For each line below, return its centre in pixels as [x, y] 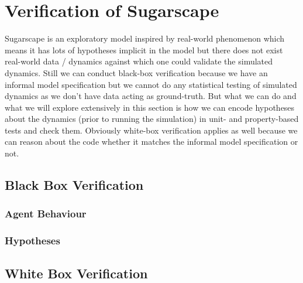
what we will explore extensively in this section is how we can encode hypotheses [150, 107]
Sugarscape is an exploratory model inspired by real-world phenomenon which [145, 38]
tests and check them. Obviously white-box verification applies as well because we [151, 130]
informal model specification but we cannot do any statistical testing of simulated [151, 84]
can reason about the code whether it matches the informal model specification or [151, 141]
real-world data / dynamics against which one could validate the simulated [139, 61]
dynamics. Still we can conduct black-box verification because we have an [136, 72]
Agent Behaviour [46, 214]
